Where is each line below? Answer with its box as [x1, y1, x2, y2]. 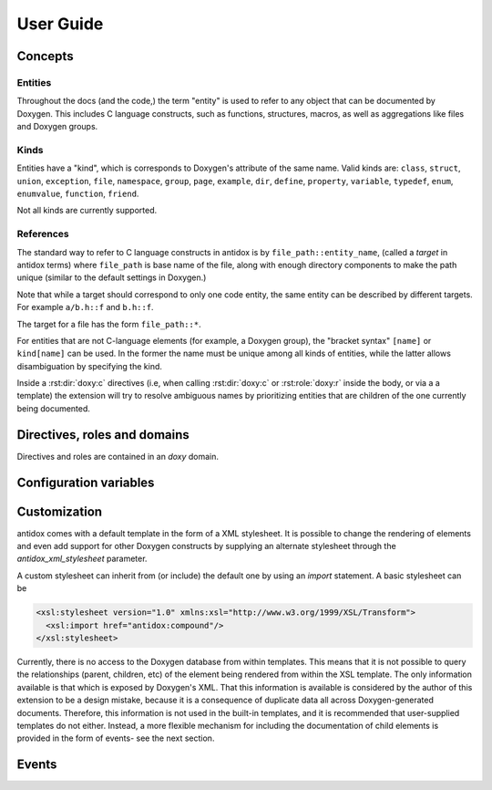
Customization [16, 504, 103, 519]
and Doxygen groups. [16, 121, 98, 132]
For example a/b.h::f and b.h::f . [16, 302, 154, 313]
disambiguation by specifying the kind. [16, 360, 163, 371]
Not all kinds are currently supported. [16, 205, 158, 216]
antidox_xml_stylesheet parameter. [16, 553, 148, 565]
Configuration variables [16, 474, 155, 490]
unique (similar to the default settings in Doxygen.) [16, 272, 207, 283]
